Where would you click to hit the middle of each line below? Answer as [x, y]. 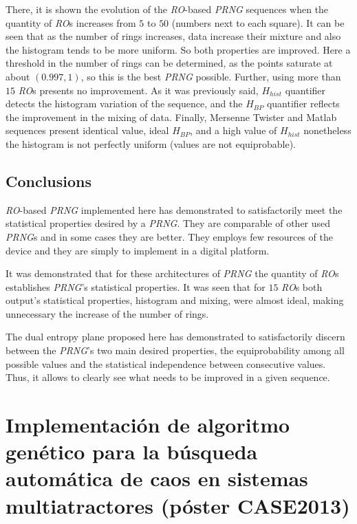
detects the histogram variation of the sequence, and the [124, 103]
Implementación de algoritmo [148, 425]
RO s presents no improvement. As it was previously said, [138, 90]
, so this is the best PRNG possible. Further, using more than [211, 76]
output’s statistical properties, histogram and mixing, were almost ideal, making [175, 300]
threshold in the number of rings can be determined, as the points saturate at [169, 63]
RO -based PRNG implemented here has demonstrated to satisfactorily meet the [174, 209]
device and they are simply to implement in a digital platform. [138, 250]
